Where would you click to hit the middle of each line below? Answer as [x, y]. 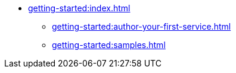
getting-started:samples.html [109, 45]
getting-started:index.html [79, 8]
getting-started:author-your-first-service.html [142, 26]
